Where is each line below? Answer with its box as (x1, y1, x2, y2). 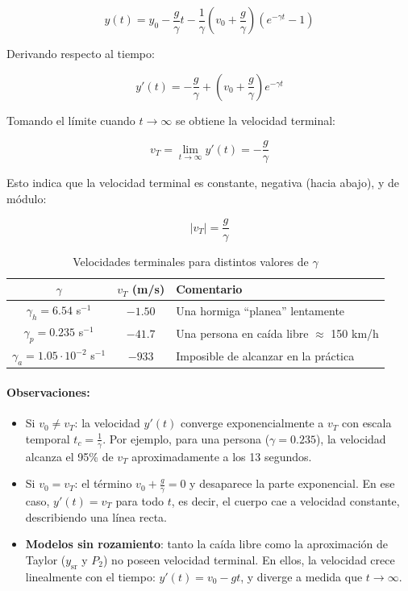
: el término (74, 475, 132, 492)
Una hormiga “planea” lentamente (176, 302, 345, 319)
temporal (25, 430, 70, 447)
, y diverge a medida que (240, 568, 363, 585)
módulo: (6, 189, 47, 206)
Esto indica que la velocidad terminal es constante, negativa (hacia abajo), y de (6, 174, 399, 191)
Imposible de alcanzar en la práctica (176, 348, 355, 364)
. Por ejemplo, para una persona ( (102, 430, 270, 447)
